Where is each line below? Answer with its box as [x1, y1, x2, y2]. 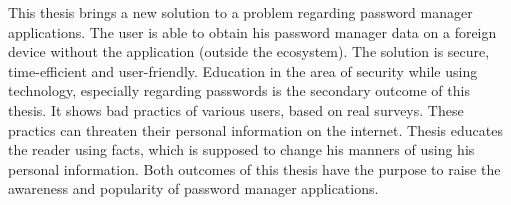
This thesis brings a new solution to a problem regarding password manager [8, 2, 473, 22]
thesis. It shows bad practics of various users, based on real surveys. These [8, 99, 464, 120]
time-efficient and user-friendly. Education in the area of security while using [8, 60, 478, 81]
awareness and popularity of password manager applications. [8, 178, 379, 199]
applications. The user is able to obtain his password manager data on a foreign [8, 21, 497, 42]
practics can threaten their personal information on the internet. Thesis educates [8, 119, 503, 140]
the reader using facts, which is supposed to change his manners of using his [8, 139, 475, 160]
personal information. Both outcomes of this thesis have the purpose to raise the [8, 158, 501, 179]
